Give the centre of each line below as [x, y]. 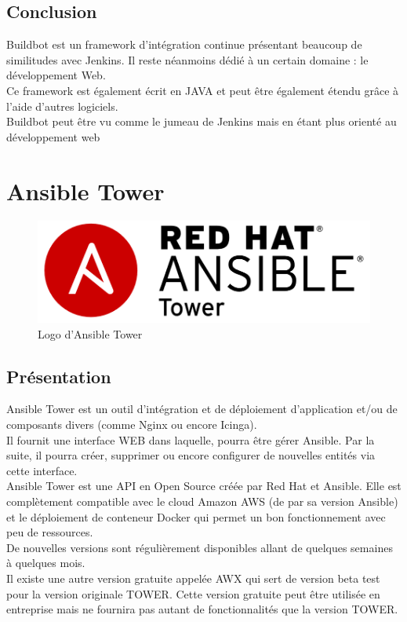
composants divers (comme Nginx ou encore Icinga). [132, 424]
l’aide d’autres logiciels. [62, 106]
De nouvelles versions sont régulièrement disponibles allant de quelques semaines [200, 547]
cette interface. [42, 470]
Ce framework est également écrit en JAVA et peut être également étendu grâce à [203, 90]
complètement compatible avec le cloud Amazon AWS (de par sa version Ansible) [202, 501]
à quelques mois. [46, 563]
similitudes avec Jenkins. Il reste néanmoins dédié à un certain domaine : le [187, 59]
